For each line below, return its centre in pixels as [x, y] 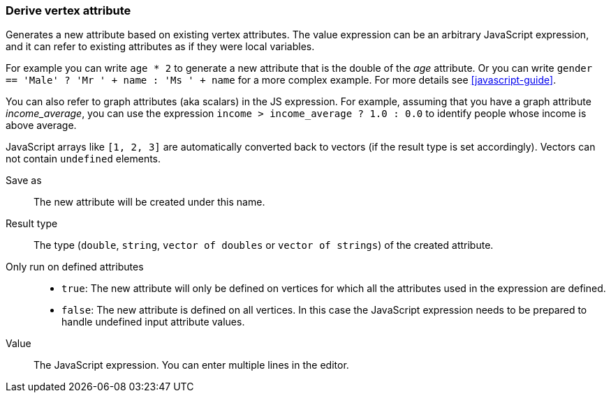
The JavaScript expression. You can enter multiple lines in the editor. [191, 365]
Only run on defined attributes [75, 267]
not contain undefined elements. [83, 159]
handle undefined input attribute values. [153, 322]
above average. [41, 125]
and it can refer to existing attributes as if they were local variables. [160, 47]
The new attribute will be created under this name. [149, 202]
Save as [24, 181]
